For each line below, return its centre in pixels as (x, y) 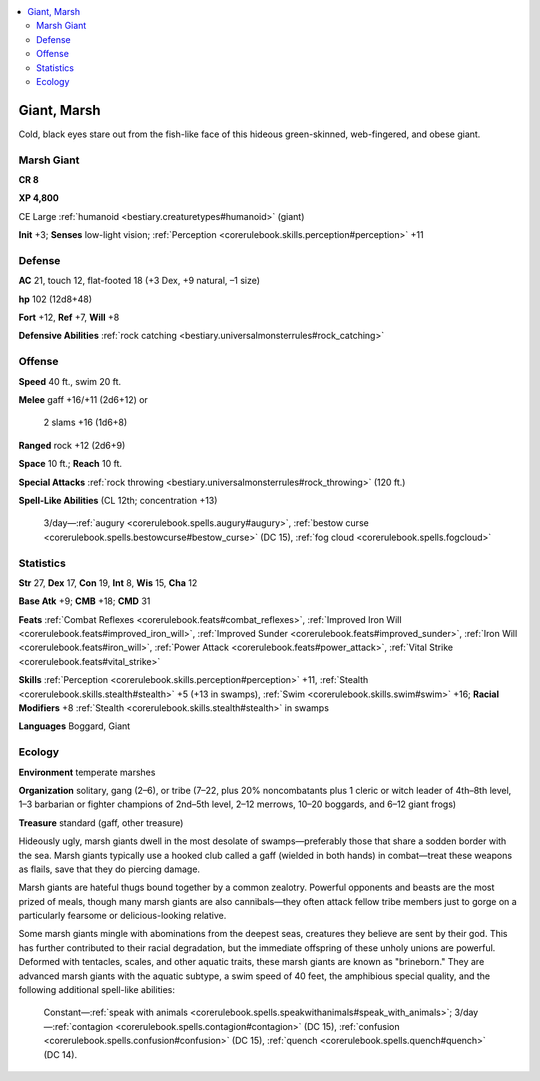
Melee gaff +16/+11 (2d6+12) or (83, 400)
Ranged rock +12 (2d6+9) (72, 445)
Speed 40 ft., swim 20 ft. (70, 381)
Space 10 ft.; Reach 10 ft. (70, 464)
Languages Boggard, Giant (74, 726)
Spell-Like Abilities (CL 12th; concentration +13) (118, 500)
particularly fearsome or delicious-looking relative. (122, 916)
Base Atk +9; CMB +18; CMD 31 (84, 601)
